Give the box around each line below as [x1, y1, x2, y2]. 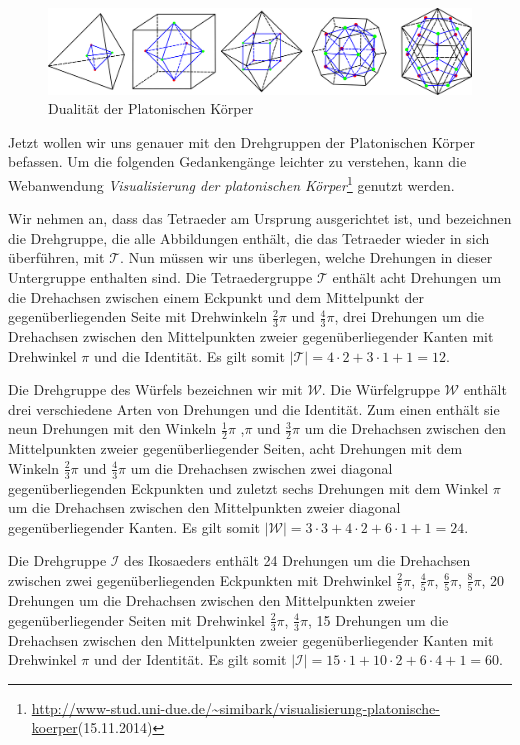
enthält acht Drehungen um [332, 266, 502, 287]
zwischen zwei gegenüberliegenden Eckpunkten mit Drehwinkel [8, 569, 392, 590]
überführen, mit [8, 247, 105, 268]
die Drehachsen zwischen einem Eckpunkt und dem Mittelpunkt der [8, 286, 424, 307]
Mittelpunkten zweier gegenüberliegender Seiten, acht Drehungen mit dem [8, 438, 463, 459]
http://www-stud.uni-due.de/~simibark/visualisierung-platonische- [31, 697, 440, 718]
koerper [31, 717, 78, 738]
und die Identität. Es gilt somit [94, 345, 285, 366]
